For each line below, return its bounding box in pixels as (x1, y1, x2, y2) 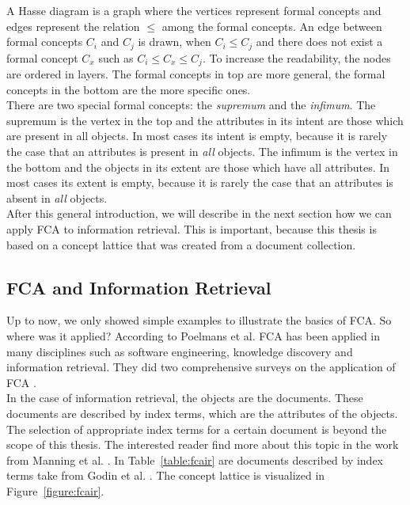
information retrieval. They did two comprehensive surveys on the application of (6, 359, 396, 375)
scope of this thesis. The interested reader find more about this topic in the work (6, 436, 399, 453)
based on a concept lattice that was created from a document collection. (6, 236, 356, 252)
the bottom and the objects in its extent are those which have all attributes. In (6, 158, 390, 175)
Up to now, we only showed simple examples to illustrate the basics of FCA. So (6, 312, 392, 328)
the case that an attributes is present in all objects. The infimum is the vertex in (6, 143, 398, 160)
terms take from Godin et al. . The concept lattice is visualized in (6, 467, 325, 484)
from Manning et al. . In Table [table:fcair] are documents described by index (6, 451, 383, 468)
